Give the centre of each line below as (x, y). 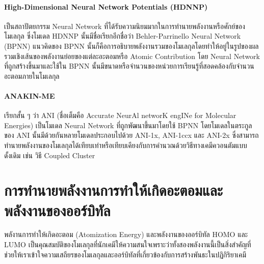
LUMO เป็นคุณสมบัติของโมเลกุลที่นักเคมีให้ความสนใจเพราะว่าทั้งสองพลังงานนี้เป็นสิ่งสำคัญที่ (128, 244)
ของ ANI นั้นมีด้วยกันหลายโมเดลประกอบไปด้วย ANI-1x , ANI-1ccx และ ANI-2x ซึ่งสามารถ (131, 135)
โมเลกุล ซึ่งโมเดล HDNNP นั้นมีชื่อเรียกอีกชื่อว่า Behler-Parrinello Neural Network (123, 36)
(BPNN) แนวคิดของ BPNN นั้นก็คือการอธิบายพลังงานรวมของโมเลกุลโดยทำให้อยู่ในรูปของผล (131, 46)
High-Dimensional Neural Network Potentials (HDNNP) (106, 6)
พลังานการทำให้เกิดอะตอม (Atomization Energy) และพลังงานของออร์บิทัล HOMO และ (126, 234)
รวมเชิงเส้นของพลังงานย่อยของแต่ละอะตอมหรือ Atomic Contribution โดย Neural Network (132, 56)
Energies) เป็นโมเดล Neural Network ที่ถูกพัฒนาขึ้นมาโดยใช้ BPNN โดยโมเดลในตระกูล (128, 125)
